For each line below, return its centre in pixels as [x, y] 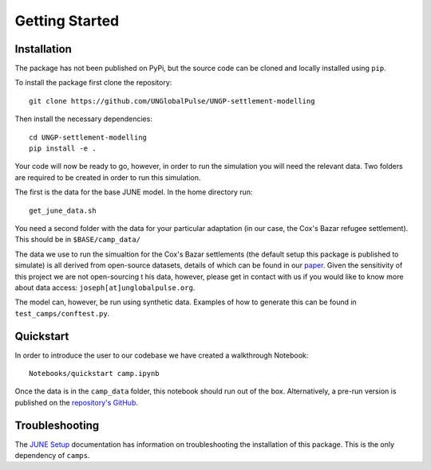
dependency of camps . [52, 456]
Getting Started [67, 21]
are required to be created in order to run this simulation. [108, 177]
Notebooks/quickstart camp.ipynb [94, 373]
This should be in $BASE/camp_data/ [78, 240]
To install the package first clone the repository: [93, 83]
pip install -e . [63, 149]
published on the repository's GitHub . [77, 402]
